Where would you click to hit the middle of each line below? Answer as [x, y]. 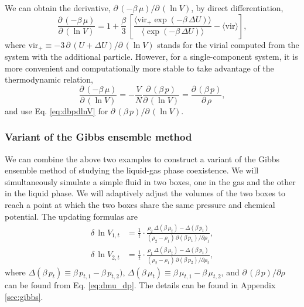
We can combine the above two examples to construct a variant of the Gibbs [142, 158]
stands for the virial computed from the [228, 44]
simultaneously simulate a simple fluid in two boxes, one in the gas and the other [150, 181]
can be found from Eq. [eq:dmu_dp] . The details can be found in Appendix [140, 285]
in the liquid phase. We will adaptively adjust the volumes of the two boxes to [145, 193]
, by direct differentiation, [237, 8]
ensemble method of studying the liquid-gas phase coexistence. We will [132, 170]
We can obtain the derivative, [58, 8]
